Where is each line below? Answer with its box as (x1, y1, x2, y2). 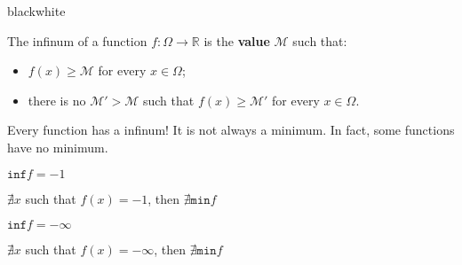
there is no (28, 90, 86, 109)
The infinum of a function (7, 31, 147, 50)
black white (7, 2, 66, 19)
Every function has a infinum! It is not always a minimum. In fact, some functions (7, 121, 455, 139)
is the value (203, 31, 270, 50)
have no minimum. (7, 137, 108, 156)
